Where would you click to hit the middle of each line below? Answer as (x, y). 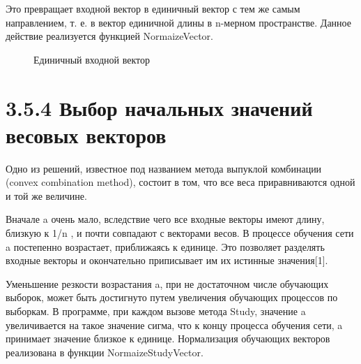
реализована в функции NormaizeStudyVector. (105, 352)
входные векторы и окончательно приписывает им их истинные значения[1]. (167, 260)
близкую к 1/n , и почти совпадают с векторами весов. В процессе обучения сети (180, 233)
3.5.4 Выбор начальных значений (159, 107)
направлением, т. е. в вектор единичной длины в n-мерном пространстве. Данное (178, 22)
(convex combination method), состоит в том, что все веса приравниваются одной (180, 182)
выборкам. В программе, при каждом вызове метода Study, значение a (156, 311)
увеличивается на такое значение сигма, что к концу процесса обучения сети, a (174, 325)
